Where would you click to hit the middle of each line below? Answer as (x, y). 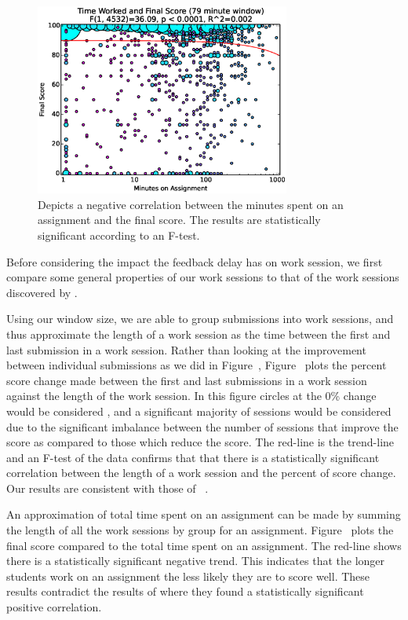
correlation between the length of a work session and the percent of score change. (201, 473)
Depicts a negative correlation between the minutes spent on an (191, 204)
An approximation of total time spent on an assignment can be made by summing (204, 514)
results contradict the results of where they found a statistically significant (185, 591)
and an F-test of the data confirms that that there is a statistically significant (193, 457)
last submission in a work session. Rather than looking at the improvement (186, 349)
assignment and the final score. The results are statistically (179, 220)
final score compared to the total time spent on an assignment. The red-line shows (204, 545)
